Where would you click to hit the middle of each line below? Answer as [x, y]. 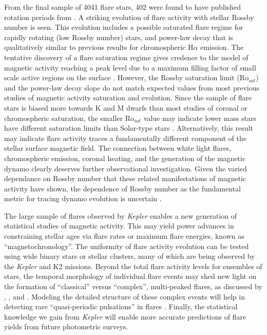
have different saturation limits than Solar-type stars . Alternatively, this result [129, 128]
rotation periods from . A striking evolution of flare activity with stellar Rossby [129, 17]
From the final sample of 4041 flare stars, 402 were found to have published [123, 7]
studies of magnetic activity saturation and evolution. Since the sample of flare [128, 98]
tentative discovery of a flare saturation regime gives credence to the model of [126, 57]
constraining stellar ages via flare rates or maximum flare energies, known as [124, 236]
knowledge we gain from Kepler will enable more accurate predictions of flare [125, 316]
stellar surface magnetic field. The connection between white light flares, [118, 148]
